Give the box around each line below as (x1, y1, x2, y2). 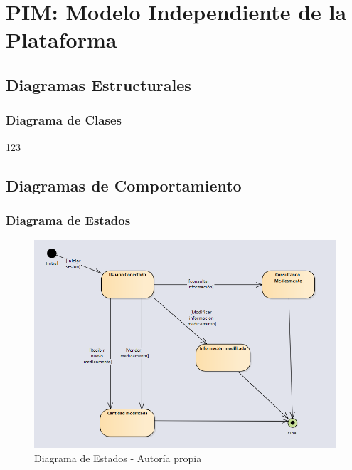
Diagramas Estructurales (6, 73, 191, 95)
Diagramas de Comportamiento (6, 174, 242, 196)
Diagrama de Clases (6, 111, 122, 129)
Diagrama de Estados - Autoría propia (34, 450, 202, 465)
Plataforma (6, 25, 117, 54)
